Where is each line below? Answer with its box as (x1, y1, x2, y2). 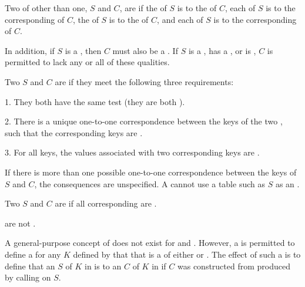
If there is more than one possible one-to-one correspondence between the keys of (5, 166, 297, 178)
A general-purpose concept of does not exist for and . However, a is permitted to (5, 237, 295, 249)
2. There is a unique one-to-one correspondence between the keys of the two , (5, 115, 283, 127)
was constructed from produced (177, 259, 290, 272)
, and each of (157, 13, 203, 25)
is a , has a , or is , (188, 44, 256, 56)
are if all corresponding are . (55, 197, 157, 210)
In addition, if (5, 44, 55, 56)
